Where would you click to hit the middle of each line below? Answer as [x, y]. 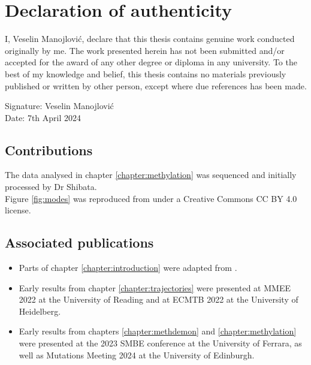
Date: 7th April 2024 [43, 117]
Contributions [49, 150]
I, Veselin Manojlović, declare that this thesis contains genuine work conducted [150, 39]
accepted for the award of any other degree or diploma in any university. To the [151, 62]
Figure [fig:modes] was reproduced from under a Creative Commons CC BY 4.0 [151, 198]
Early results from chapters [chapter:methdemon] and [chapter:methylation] [158, 331]
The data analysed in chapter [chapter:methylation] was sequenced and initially [151, 175]
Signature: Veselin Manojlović [59, 106]
